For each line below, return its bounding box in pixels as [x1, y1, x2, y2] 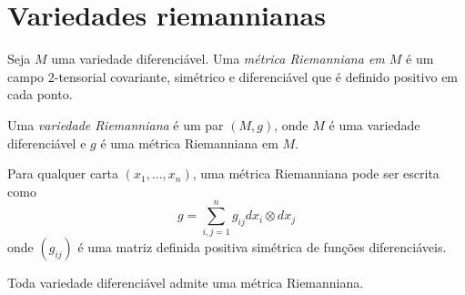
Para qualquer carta [7, 164, 119, 183]
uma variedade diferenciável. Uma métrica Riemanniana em [51, 49, 385, 68]
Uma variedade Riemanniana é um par [7, 115, 224, 134]
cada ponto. [7, 85, 73, 104]
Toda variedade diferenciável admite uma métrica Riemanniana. [7, 273, 364, 292]
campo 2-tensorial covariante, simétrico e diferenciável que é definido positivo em [7, 66, 459, 86]
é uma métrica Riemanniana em [100, 133, 278, 152]
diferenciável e [7, 133, 86, 152]
